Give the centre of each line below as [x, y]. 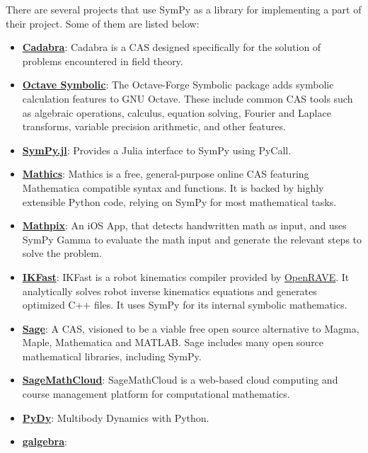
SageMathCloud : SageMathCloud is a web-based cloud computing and [180, 380]
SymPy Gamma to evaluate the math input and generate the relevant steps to [192, 239]
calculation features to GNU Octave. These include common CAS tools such [188, 98]
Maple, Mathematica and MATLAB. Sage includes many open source [173, 342]
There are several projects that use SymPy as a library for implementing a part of [184, 9]
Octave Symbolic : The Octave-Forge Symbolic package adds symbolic [178, 85]
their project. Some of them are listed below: [103, 23]
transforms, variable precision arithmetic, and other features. [154, 126]
